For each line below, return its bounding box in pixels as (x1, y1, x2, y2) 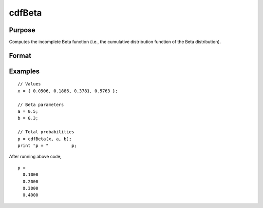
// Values (18, 81, 41, 87)
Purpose (9, 26, 36, 34)
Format (9, 51, 32, 60)
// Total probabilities (18, 129, 75, 135)
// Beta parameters (18, 102, 64, 107)
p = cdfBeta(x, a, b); (18, 136, 72, 142)
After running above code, (9, 154, 62, 160)
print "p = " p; (18, 143, 77, 148)
